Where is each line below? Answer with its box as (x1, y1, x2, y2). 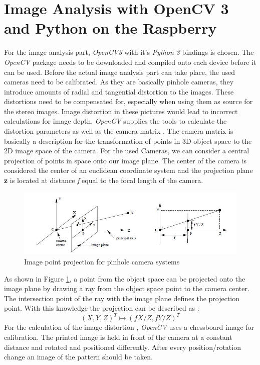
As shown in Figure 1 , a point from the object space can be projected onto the (4, 273, 245, 284)
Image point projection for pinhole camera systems (24, 256, 180, 266)
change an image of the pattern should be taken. (4, 351, 153, 362)
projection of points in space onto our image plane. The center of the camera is (4, 155, 247, 165)
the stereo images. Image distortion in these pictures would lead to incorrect (4, 106, 238, 116)
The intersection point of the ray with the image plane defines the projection (4, 293, 240, 303)
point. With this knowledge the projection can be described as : (4, 303, 199, 313)
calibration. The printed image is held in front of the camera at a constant (4, 332, 232, 342)
